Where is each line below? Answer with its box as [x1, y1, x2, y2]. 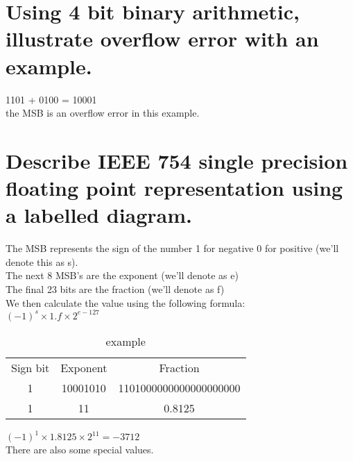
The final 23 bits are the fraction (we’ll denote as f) [6, 281, 225, 296]
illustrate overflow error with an [6, 24, 319, 53]
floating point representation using [6, 174, 343, 202]
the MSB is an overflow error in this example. [6, 106, 200, 120]
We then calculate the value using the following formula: [6, 295, 246, 310]
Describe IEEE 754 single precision [6, 146, 348, 174]
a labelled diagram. [6, 201, 192, 229]
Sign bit [11, 359, 50, 376]
